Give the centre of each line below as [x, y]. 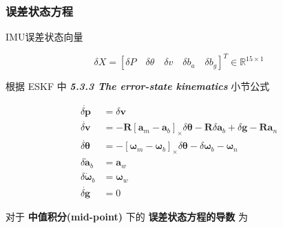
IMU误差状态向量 [44, 37]
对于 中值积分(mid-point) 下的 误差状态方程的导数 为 [127, 216]
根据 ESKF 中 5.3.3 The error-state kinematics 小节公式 [138, 86]
